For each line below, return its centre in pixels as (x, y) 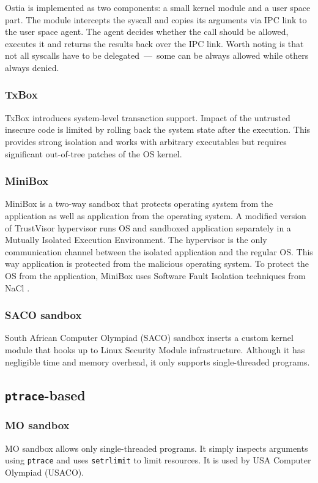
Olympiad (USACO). (45, 472)
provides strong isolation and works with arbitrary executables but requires (146, 141)
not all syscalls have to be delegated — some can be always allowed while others (157, 55)
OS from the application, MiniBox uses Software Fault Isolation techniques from (155, 275)
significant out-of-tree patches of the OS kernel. (94, 153)
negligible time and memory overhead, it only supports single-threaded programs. (157, 361)
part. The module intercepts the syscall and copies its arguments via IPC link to (156, 19)
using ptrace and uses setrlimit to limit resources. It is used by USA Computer (158, 460)
